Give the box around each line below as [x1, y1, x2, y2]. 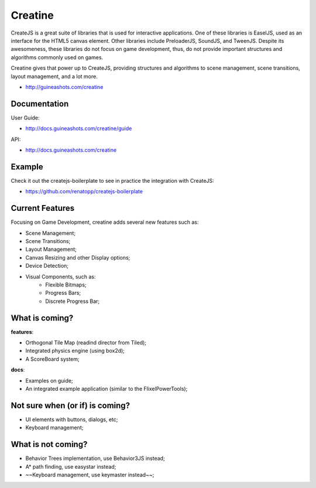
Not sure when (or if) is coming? [11, 400, 130, 410]
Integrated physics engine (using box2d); [25, 347, 125, 354]
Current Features [11, 203, 75, 213]
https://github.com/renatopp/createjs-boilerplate [25, 188, 143, 195]
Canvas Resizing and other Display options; [25, 254, 130, 261]
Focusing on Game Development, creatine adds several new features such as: [11, 219, 199, 226]
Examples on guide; [25, 377, 73, 384]
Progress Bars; [45, 289, 81, 296]
